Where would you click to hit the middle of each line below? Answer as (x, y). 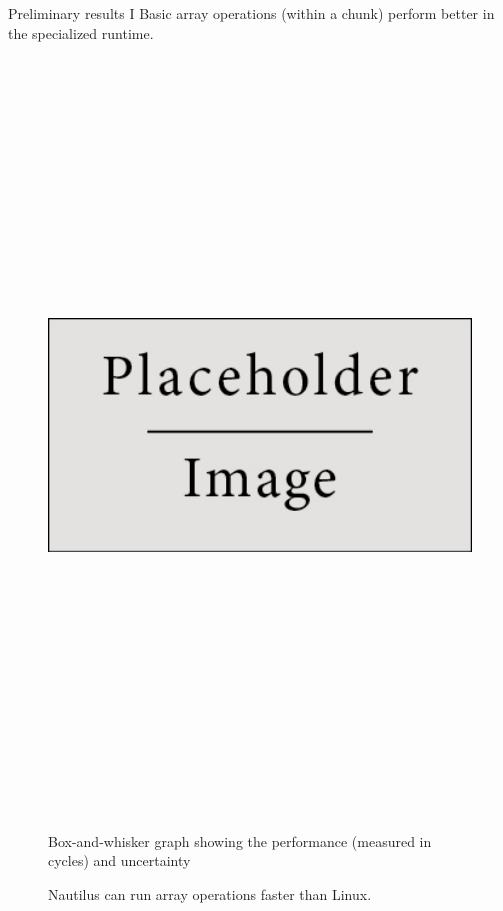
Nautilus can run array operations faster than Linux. (210, 893)
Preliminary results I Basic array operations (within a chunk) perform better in (251, 13)
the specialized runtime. (81, 32)
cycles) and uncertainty (119, 860)
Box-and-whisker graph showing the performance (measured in (240, 840)
